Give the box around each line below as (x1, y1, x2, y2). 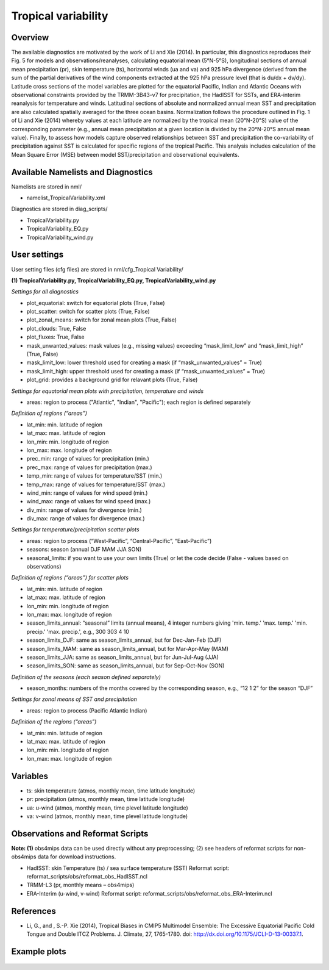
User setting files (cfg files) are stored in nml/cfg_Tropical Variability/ (11, 265, 183, 273)
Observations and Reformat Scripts (11, 828, 149, 839)
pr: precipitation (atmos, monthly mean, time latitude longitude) (26, 796, 185, 803)
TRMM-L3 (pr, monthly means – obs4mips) (26, 882, 135, 889)
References (11, 906, 56, 916)
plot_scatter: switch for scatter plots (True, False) (26, 308, 150, 315)
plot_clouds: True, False (26, 325, 87, 332)
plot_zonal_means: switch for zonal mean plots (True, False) (26, 316, 177, 323)
